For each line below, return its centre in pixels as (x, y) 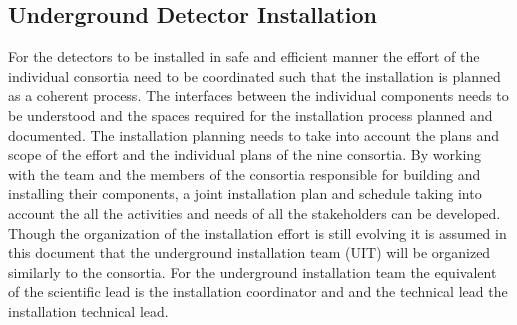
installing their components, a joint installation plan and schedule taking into (245, 193)
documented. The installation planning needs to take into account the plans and (254, 134)
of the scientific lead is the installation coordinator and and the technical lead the (258, 291)
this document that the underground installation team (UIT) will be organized (249, 252)
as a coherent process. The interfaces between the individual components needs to (258, 95)
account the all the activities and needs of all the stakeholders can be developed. (254, 212)
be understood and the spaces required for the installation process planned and (250, 114)
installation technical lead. (88, 310)
